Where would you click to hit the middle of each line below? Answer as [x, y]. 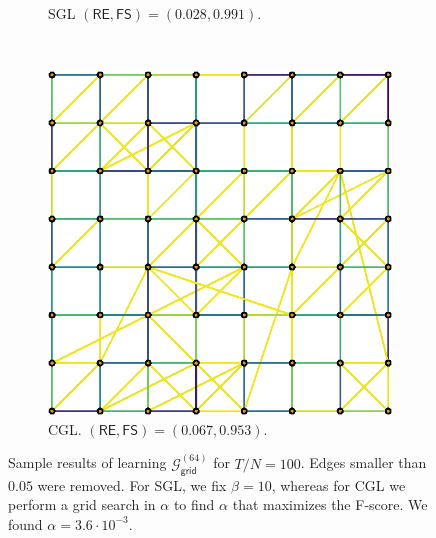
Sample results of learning [87, 462]
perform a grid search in [82, 504]
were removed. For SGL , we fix [132, 484]
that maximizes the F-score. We [330, 504]
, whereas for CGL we [338, 484]
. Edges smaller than [363, 462]
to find [194, 504]
